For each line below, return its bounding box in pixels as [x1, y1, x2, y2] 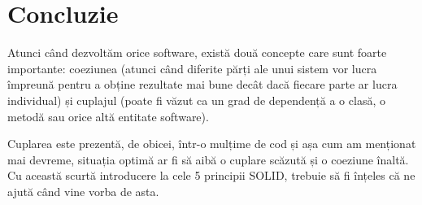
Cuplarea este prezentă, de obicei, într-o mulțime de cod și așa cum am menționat [7, 135, 416, 152]
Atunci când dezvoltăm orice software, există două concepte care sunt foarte [7, 44, 387, 61]
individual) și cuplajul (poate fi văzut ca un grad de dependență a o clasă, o [7, 91, 385, 108]
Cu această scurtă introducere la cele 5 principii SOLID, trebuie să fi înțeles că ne [7, 167, 415, 184]
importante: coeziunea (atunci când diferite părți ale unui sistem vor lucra [7, 59, 377, 76]
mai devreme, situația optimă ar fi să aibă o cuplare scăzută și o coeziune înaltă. [7, 150, 409, 168]
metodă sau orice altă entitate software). [7, 107, 209, 124]
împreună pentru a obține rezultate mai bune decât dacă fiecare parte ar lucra [7, 76, 398, 93]
